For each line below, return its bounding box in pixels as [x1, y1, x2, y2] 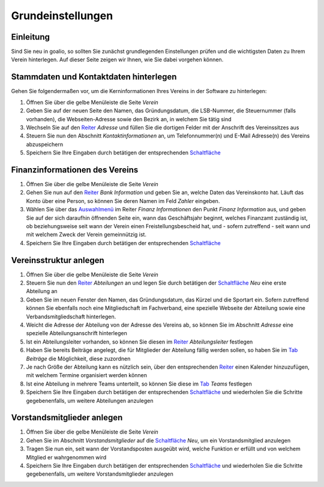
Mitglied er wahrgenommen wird [26, 453, 107, 461]
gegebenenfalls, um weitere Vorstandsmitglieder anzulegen [26, 470, 173, 477]
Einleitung [11, 32, 50, 42]
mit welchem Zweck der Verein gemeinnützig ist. [26, 231, 147, 238]
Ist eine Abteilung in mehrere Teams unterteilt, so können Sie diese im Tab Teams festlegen [26, 380, 252, 387]
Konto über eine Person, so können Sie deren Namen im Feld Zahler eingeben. [26, 197, 220, 204]
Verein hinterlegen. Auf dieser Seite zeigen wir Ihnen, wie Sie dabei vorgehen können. [11, 56, 224, 63]
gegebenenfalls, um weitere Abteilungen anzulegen [26, 397, 154, 404]
